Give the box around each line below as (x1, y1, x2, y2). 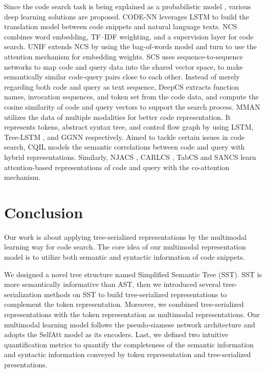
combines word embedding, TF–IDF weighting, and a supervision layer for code (4, 31, 254, 42)
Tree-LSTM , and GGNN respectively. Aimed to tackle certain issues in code (4, 131, 245, 142)
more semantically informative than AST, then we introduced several (4, 279, 221, 289)
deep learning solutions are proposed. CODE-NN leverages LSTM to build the (4, 11, 250, 22)
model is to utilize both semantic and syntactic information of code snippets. (4, 252, 245, 262)
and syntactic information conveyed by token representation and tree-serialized (4, 349, 251, 360)
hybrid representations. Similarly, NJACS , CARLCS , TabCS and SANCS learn (4, 151, 256, 162)
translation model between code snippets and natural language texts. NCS (4, 21, 237, 32)
